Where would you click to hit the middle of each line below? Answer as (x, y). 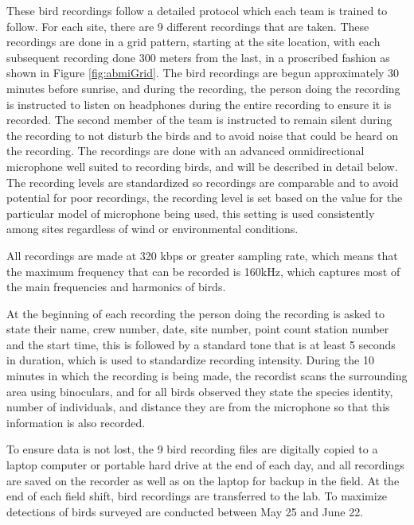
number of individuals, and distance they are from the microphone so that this (198, 407)
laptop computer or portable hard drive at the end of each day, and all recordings (205, 465)
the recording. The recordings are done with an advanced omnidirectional (186, 151)
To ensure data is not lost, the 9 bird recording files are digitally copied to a (192, 449)
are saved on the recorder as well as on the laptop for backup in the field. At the (203, 480)
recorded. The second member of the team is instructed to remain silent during (199, 120)
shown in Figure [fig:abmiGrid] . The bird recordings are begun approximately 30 (203, 73)
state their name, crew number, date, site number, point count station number (198, 329)
